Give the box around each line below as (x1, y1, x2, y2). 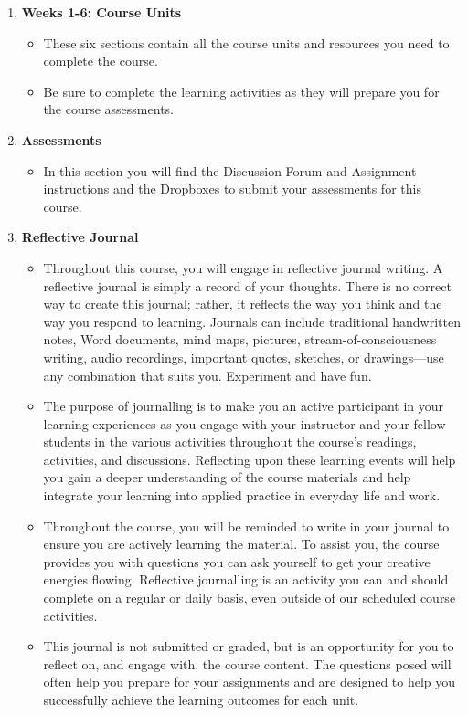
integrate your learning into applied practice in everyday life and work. (43, 486, 441, 505)
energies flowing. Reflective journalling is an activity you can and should (43, 570, 449, 589)
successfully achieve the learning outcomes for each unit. (43, 690, 359, 709)
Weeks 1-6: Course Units (21, 3, 182, 21)
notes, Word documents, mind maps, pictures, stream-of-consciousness (43, 330, 437, 349)
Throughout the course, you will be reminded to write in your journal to (43, 516, 450, 535)
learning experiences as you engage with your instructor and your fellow (43, 414, 446, 433)
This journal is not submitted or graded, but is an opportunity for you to (43, 636, 454, 656)
